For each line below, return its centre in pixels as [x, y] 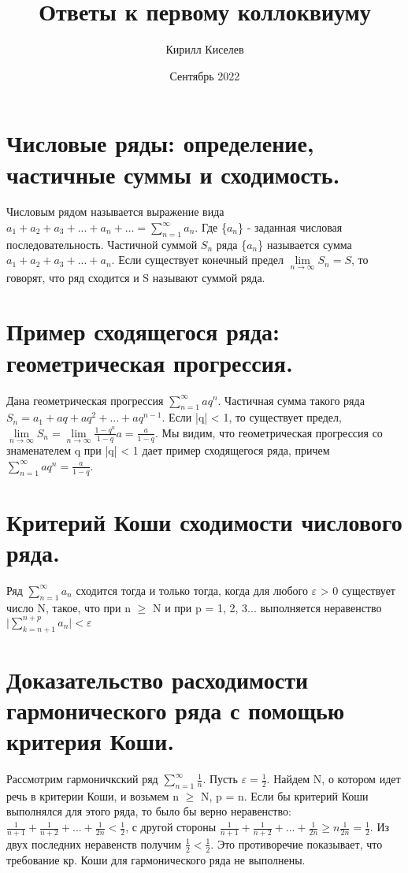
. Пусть [220, 779]
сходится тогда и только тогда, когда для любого [192, 590]
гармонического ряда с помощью [176, 710]
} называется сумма [305, 244]
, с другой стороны [171, 827]
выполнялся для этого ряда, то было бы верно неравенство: [149, 811]
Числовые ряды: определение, [160, 143]
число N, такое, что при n [69, 607]
